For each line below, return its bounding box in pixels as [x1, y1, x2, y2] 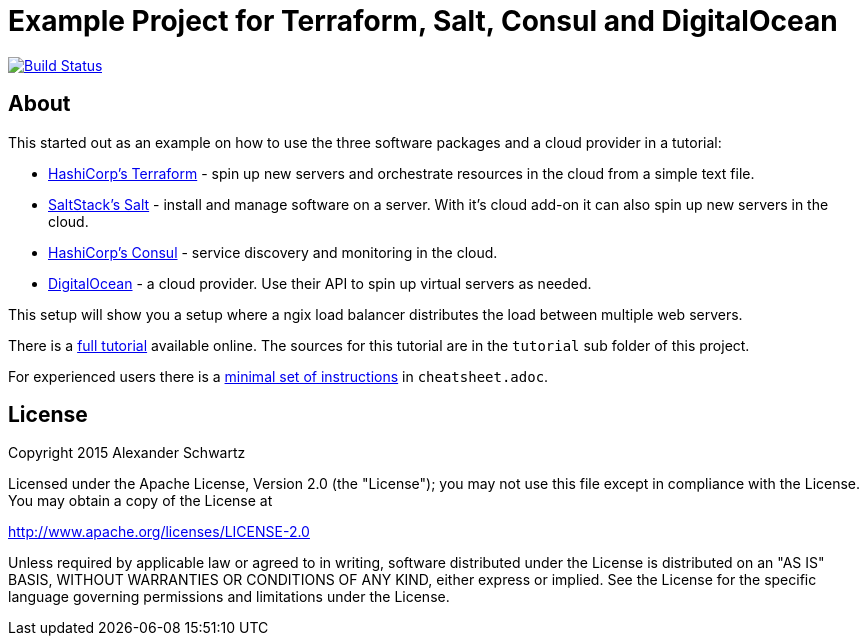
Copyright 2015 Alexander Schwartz [8, 444, 246, 462]
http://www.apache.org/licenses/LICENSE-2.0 [8, 523, 310, 541]
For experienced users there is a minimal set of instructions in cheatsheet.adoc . [8, 367, 549, 385]
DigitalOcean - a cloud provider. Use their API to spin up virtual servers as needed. [48, 274, 592, 292]
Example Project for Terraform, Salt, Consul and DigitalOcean [8, 4, 838, 38]
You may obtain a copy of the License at [8, 492, 273, 510]
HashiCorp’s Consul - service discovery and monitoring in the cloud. [48, 243, 498, 261]
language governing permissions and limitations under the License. [8, 588, 450, 606]
